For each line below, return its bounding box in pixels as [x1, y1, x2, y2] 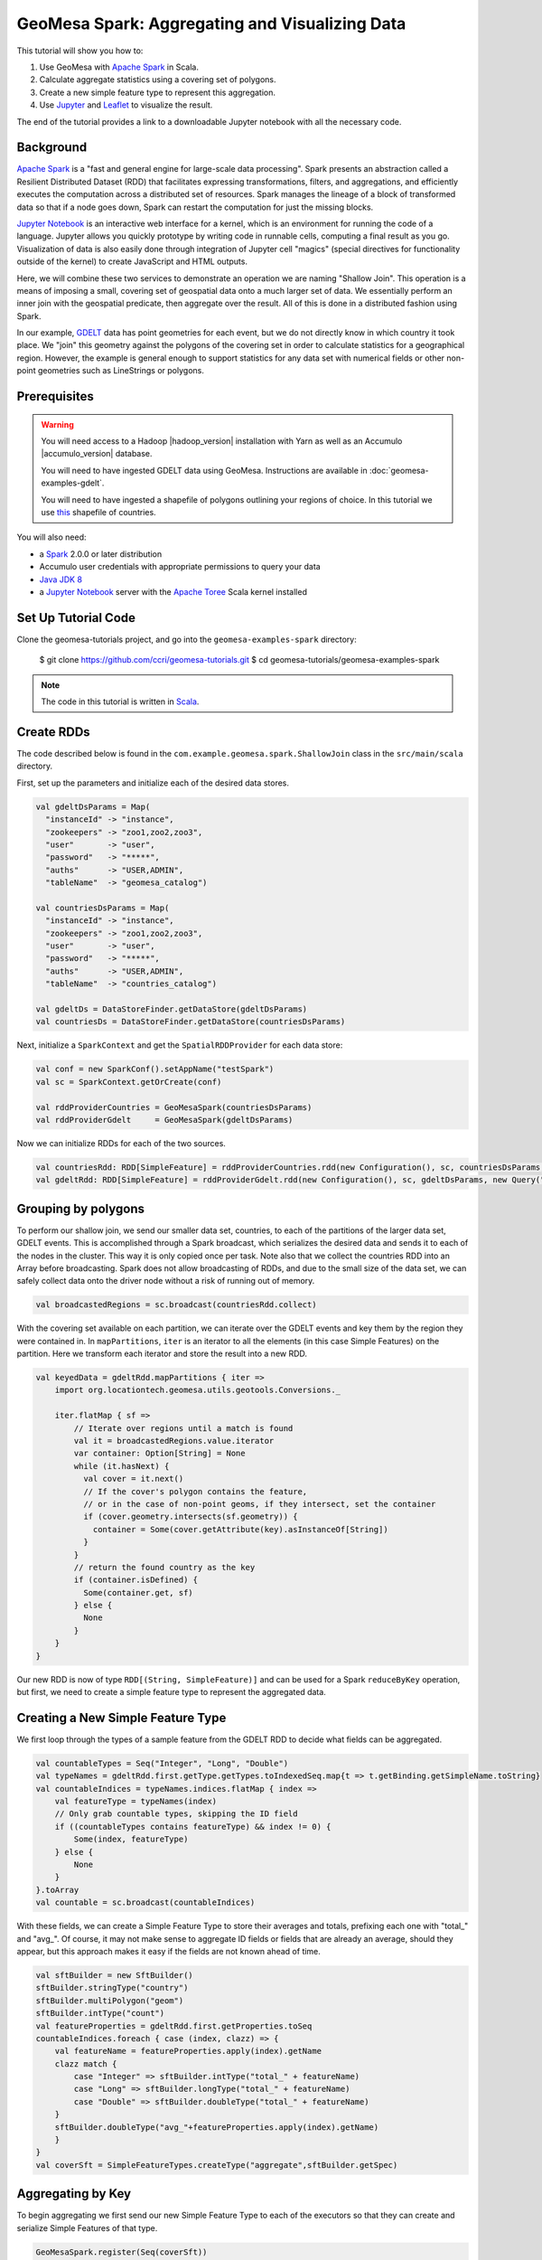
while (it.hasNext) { [73, 1461, 170, 1471]
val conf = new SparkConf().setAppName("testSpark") [35, 1064, 275, 1075]
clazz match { [54, 2058, 117, 2069]
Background [16, 140, 88, 155]
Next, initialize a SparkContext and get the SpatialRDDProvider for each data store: [16, 1040, 343, 1050]
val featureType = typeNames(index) [54, 1796, 217, 1807]
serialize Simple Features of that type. [16, 2222, 158, 2233]
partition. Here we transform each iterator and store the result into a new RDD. [16, 1348, 307, 1360]
